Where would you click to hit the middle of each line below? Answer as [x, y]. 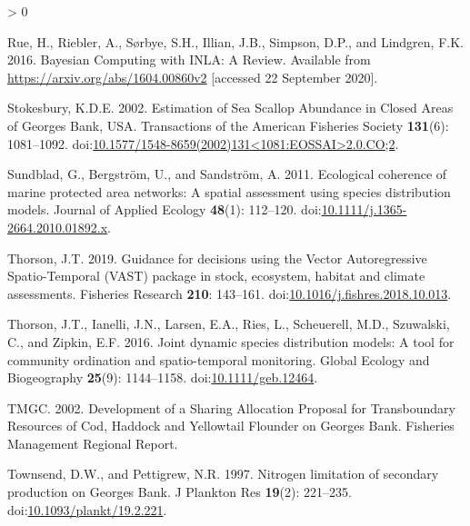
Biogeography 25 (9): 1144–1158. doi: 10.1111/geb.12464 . [163, 377]
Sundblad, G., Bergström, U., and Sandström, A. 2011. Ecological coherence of [227, 174]
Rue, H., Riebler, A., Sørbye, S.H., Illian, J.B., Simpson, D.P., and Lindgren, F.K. [235, 41]
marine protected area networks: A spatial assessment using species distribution [229, 191]
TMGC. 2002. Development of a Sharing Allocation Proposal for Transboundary [231, 407]
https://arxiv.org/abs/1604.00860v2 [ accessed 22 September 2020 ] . [193, 77]
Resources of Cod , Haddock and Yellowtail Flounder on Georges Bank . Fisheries [231, 426]
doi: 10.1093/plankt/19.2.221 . [87, 509]
